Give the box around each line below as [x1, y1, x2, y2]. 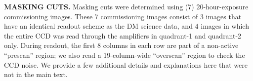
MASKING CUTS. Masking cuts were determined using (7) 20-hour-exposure [4, 1, 249, 11]
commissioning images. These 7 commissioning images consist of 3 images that [4, 11, 242, 21]
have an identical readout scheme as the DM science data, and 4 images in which [4, 21, 249, 31]
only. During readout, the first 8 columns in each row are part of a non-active [4, 40, 239, 50]
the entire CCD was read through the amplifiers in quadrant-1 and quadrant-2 [4, 30, 242, 40]
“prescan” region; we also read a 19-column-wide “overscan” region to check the [4, 49, 245, 60]
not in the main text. [4, 69, 68, 80]
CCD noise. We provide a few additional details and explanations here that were [4, 59, 248, 70]
